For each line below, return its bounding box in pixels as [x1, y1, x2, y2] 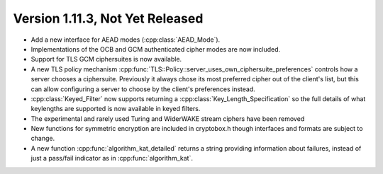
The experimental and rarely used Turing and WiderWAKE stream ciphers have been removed [30, 114, 305, 123]
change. [30, 134, 55, 143]
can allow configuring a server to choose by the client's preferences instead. [30, 85, 255, 93]
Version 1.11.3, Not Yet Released [13, 11, 204, 26]
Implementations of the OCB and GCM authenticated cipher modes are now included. [30, 45, 281, 53]
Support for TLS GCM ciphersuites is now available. [30, 55, 182, 64]
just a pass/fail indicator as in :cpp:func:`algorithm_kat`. [30, 154, 193, 163]
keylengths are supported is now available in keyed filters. [30, 105, 201, 113]
